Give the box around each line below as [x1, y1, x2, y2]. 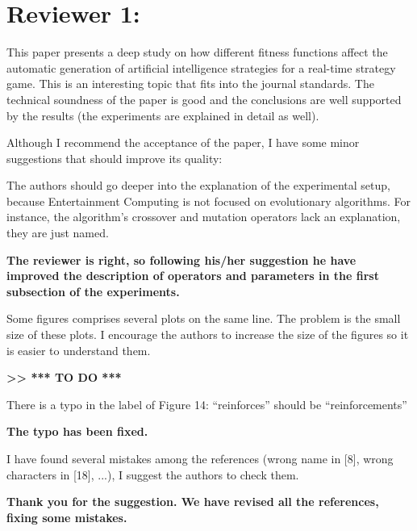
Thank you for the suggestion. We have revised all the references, [6, 493, 379, 510]
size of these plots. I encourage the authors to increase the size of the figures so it [6, 326, 409, 343]
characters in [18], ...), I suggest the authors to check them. [6, 466, 299, 483]
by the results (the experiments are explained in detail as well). [6, 107, 319, 123]
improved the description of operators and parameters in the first [6, 267, 379, 284]
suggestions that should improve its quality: [6, 149, 223, 166]
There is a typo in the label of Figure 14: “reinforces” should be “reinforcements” [6, 395, 407, 412]
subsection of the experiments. [6, 282, 180, 299]
